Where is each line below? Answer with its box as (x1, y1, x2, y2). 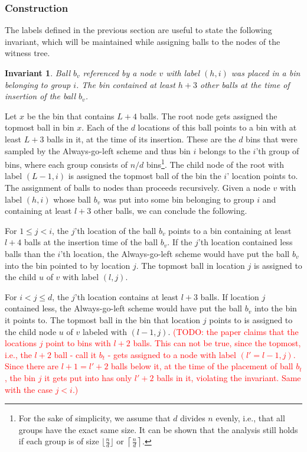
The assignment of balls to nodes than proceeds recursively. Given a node (5, 181, 270, 193)
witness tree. (5, 47, 50, 59)
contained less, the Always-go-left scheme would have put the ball (5, 302, 242, 314)
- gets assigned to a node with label (107, 348, 236, 360)
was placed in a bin (231, 67, 301, 79)
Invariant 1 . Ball (5, 67, 70, 79)
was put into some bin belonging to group (103, 193, 254, 205)
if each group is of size (18, 435, 99, 447)
